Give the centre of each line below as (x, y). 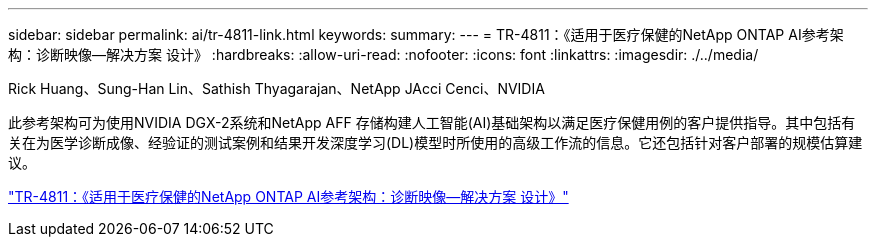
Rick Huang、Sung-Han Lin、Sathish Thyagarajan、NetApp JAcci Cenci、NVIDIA (276, 88)
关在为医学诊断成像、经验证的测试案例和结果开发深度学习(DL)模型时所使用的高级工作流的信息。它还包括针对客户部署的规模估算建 (435, 142)
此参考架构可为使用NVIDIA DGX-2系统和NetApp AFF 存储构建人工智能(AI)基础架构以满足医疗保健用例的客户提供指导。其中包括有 (432, 122)
